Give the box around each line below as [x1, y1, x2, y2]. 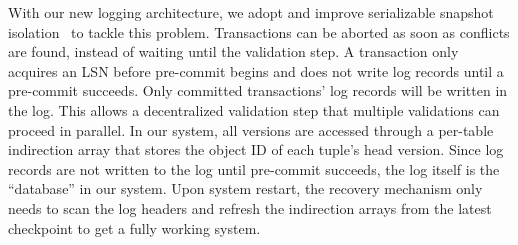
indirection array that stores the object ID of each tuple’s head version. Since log [8, 139, 504, 160]
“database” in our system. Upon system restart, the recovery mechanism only [8, 178, 483, 199]
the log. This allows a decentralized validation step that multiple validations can [8, 99, 500, 120]
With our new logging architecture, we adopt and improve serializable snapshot [8, 2, 494, 22]
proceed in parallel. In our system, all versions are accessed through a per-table [8, 119, 494, 140]
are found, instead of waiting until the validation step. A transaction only [8, 41, 459, 62]
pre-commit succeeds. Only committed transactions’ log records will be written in [8, 80, 508, 101]
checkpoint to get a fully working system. [8, 217, 261, 238]
